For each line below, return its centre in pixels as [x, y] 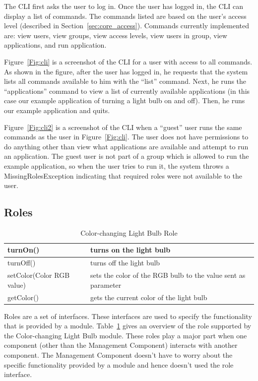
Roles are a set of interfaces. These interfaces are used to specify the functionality [128, 316]
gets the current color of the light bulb [149, 297]
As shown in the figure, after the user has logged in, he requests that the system [126, 71]
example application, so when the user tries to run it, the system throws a [117, 165]
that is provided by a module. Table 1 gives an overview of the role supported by [128, 326]
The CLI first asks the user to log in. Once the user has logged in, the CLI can [124, 6]
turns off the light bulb [125, 263]
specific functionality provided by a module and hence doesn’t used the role [119, 364]
